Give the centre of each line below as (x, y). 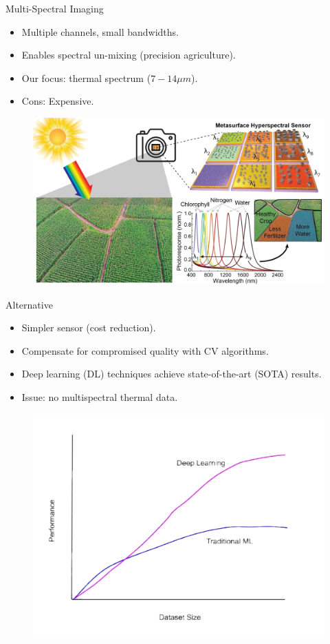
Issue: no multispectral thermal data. (100, 396)
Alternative (29, 304)
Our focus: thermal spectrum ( (86, 77)
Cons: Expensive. (58, 101)
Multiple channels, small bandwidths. (100, 31)
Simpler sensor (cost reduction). (89, 328)
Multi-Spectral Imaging (55, 8)
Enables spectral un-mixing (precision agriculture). (129, 55)
